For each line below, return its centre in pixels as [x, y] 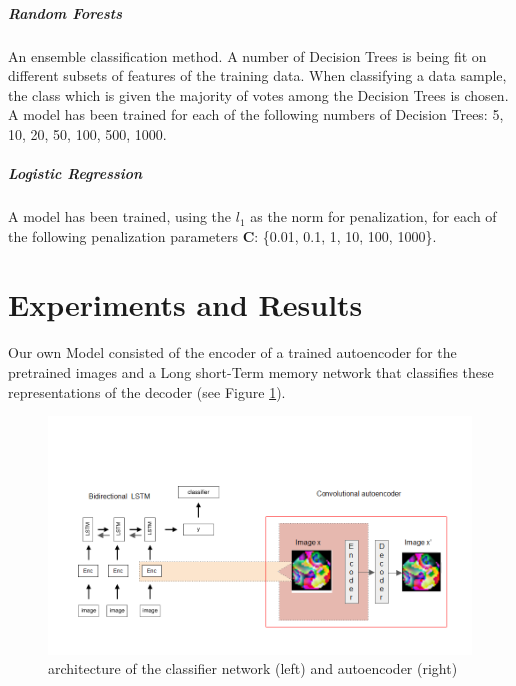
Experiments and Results [185, 304]
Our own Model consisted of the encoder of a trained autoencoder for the [232, 352]
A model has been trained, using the [120, 216]
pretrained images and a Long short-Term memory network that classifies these [251, 372]
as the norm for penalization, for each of [373, 216]
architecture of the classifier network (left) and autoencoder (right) [253, 668]
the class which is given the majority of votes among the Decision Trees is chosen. [258, 94]
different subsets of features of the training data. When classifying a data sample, [257, 75]
